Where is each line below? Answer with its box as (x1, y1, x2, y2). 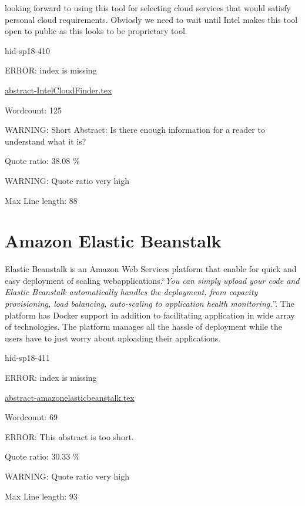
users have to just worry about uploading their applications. (5, 331, 221, 344)
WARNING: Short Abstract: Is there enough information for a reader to (5, 123, 265, 136)
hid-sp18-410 (5, 44, 51, 56)
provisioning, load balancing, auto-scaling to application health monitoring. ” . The (5, 297, 294, 310)
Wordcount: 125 (5, 103, 62, 116)
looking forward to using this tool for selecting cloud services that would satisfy (5, 2, 291, 14)
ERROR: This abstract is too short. (5, 430, 134, 443)
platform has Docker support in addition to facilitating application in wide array (5, 309, 295, 321)
